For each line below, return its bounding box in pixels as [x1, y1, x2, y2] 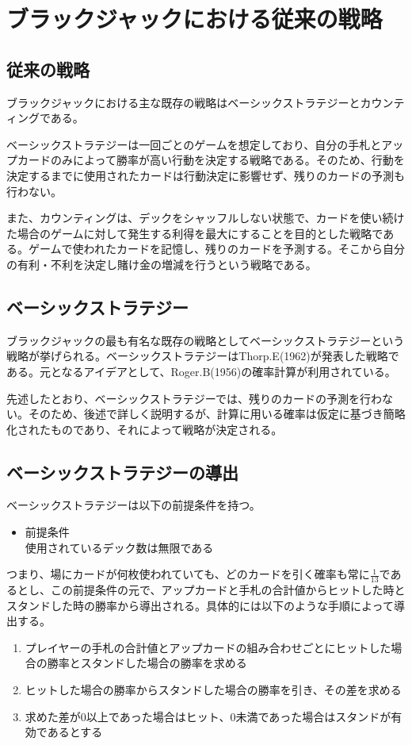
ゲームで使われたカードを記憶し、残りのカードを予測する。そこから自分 [28, 240, 405, 257]
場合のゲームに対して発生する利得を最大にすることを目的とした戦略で [17, 225, 383, 241]
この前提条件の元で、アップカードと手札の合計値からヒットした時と [50, 582, 406, 598]
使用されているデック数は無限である [25, 539, 214, 555]
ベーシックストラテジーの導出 [6, 459, 238, 484]
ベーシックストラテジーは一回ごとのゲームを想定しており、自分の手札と [6, 136, 382, 152]
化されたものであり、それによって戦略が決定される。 [6, 421, 283, 437]
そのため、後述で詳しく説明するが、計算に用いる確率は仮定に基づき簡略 [28, 405, 406, 422]
